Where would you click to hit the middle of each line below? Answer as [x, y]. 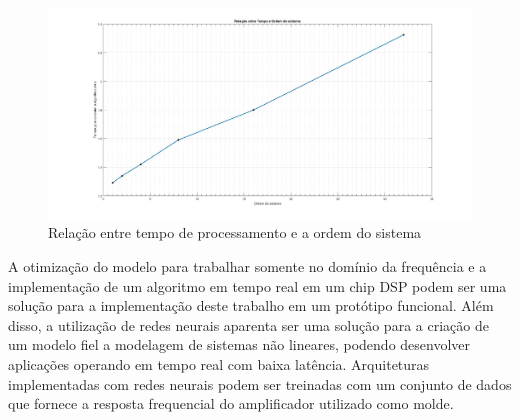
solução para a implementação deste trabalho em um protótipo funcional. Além [251, 305]
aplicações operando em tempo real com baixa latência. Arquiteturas [219, 363]
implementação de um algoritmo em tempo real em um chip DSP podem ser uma [257, 285]
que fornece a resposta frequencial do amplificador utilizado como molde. [231, 403]
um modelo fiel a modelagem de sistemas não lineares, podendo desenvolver [239, 344]
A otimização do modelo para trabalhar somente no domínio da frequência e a [247, 265]
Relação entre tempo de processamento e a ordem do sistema [235, 232]
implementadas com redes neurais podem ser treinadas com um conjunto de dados [260, 383]
